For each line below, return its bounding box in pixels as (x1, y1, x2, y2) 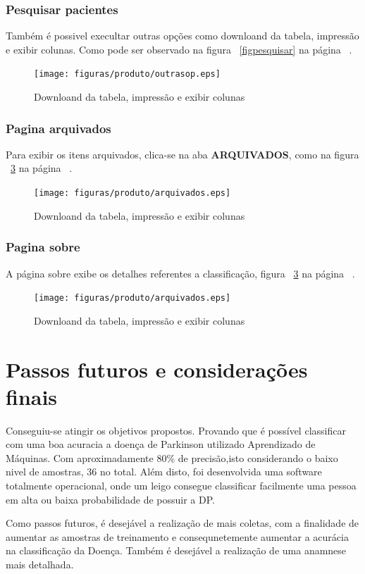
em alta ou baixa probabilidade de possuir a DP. (6, 492, 215, 506)
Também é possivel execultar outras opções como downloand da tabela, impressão (6, 28, 359, 43)
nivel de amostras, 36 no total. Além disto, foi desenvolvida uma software (6, 464, 322, 479)
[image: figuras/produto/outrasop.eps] (34, 69, 221, 80)
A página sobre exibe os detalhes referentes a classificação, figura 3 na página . (6, 266, 355, 280)
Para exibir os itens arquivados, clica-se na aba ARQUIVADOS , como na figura (6, 146, 359, 161)
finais (6, 382, 58, 411)
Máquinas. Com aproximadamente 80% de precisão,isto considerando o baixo (6, 450, 338, 465)
